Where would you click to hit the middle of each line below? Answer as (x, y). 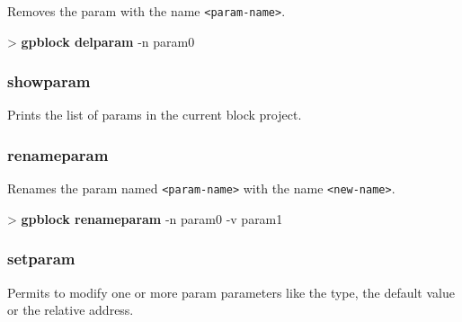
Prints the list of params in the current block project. (155, 115)
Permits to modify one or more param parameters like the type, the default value (231, 292)
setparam (41, 259)
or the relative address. (71, 310)
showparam (49, 81)
